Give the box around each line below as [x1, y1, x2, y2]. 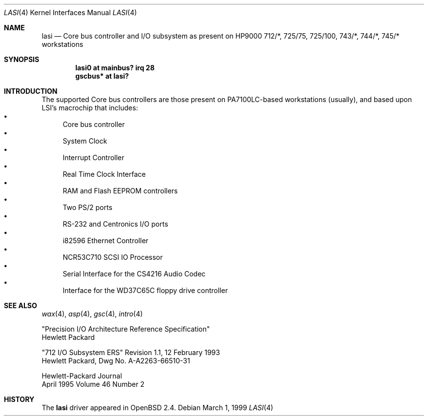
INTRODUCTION [4, 87, 58, 95]
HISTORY [4, 395, 35, 403]
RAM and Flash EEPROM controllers [63, 187, 178, 195]
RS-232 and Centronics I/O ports [63, 220, 169, 228]
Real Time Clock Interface [63, 170, 146, 178]
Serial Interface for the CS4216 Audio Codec [63, 270, 206, 278]
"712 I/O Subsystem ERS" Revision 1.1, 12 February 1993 [42, 348, 220, 357]
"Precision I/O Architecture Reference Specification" [42, 325, 210, 333]
